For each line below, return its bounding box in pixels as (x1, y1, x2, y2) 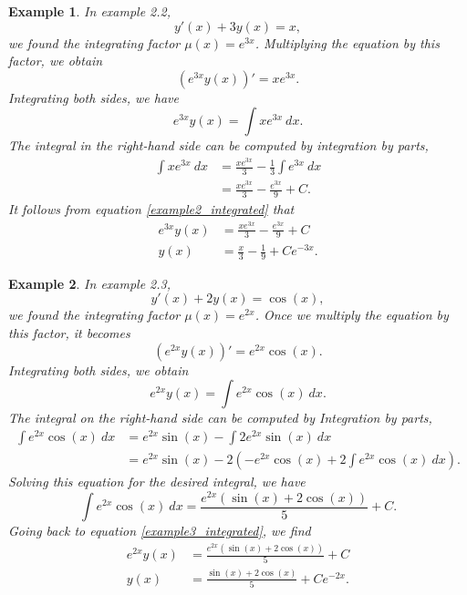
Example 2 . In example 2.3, (8, 273, 171, 292)
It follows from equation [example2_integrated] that (8, 199, 295, 218)
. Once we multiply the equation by (254, 305, 449, 324)
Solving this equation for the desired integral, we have (8, 471, 306, 490)
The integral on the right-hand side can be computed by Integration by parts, (8, 408, 432, 427)
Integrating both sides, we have (8, 87, 179, 107)
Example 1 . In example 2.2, (8, 2, 171, 20)
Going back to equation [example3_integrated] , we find (8, 521, 311, 540)
